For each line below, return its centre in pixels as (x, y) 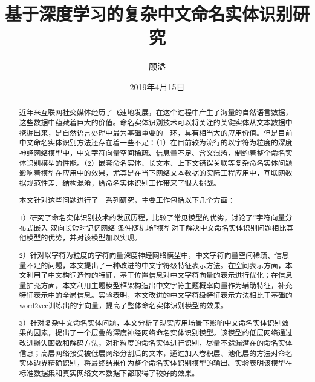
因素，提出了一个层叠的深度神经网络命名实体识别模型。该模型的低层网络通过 (163, 333)
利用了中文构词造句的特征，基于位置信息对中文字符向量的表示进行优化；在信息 (159, 275)
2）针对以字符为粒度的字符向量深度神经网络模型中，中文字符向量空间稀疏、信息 (154, 255)
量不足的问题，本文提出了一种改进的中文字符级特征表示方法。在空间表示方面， (152, 265)
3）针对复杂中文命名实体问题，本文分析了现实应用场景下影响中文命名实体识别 (150, 322)
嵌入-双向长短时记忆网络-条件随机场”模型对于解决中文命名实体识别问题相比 (160, 227)
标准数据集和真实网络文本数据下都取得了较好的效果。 (109, 373)
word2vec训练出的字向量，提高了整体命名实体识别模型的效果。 (123, 305)
